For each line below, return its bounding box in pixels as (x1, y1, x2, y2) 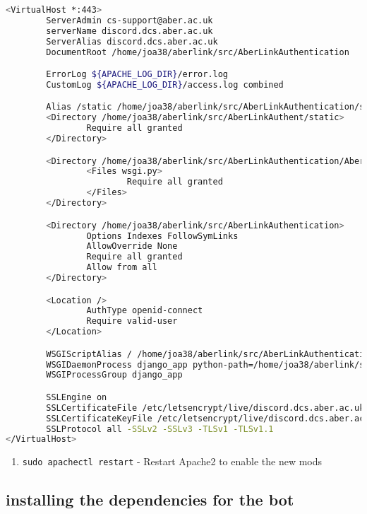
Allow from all (86, 262, 157, 273)
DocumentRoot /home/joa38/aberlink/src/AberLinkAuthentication (46, 47, 349, 57)
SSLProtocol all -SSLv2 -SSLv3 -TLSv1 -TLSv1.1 (46, 424, 274, 434)
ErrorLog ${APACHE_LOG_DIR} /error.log (46, 69, 229, 80)
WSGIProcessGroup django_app (46, 370, 183, 380)
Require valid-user (86, 316, 178, 327)
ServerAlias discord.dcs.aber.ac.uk (46, 36, 218, 47)
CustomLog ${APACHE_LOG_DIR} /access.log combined (46, 79, 284, 90)
